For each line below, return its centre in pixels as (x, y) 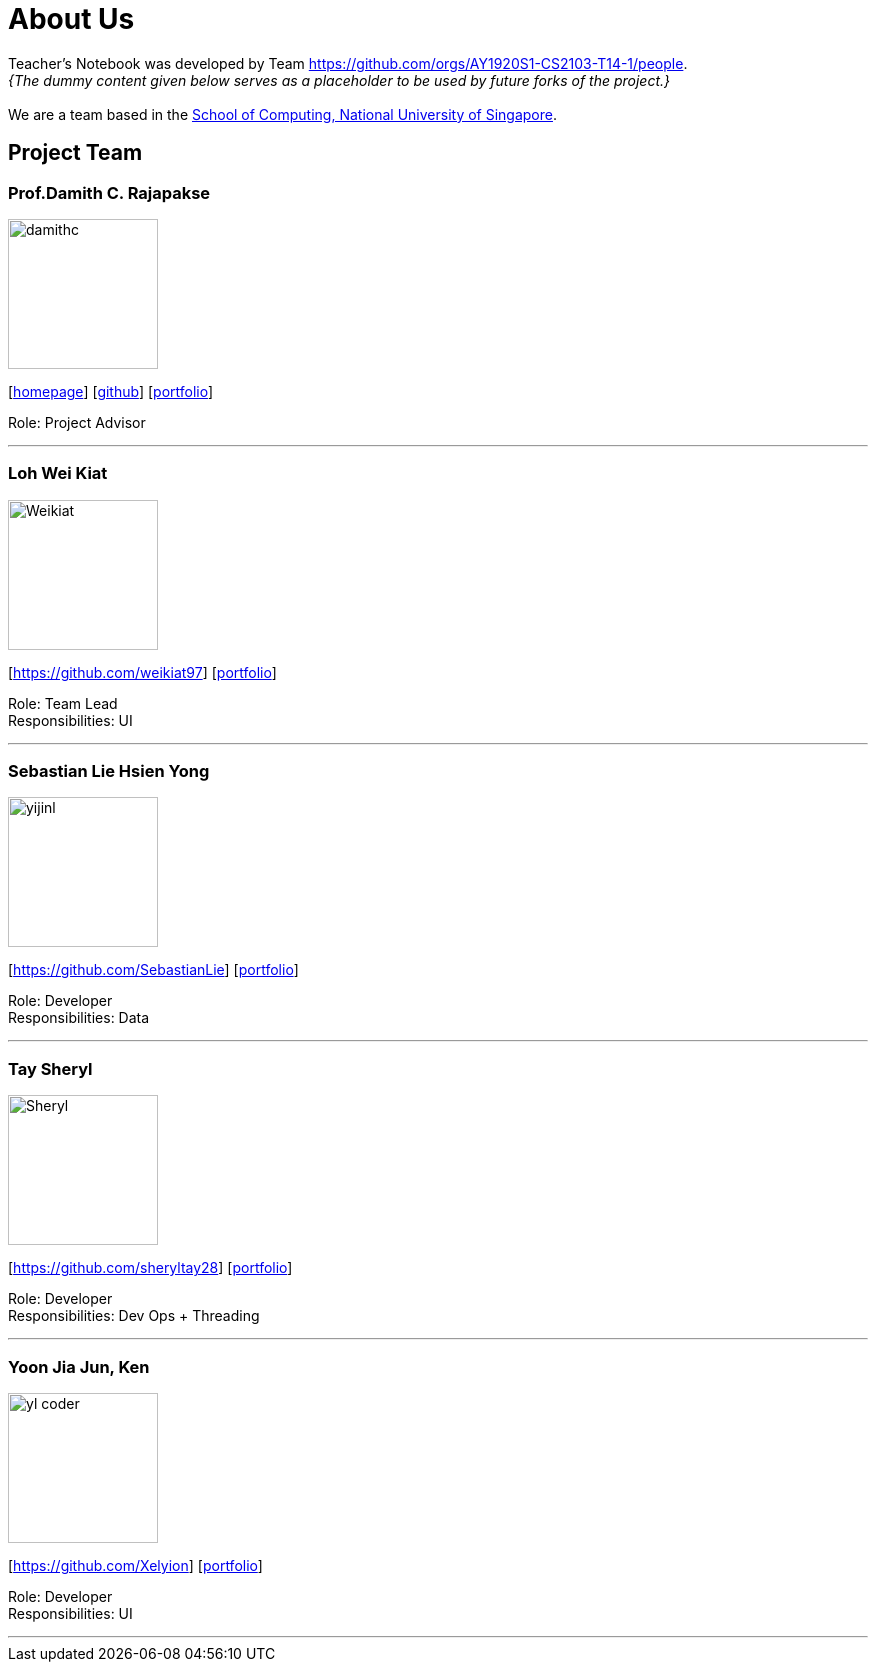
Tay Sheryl (50, 1068)
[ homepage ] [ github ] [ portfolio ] (111, 391)
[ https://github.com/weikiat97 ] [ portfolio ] (142, 672)
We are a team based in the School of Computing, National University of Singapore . (283, 114)
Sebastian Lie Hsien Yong (109, 771)
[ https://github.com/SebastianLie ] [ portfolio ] (153, 970)
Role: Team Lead (63, 703)
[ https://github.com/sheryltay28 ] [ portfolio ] (150, 1268)
